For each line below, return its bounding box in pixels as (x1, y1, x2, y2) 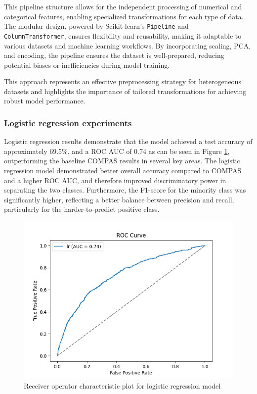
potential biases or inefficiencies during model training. (4, 59, 170, 70)
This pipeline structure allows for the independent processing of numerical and (4, 1, 242, 11)
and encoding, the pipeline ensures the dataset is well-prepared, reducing (4, 50, 224, 60)
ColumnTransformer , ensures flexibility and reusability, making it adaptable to (4, 30, 242, 41)
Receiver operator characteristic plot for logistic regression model (24, 380, 221, 391)
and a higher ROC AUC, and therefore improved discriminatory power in (4, 175, 226, 185)
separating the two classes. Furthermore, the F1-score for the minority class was (4, 185, 246, 195)
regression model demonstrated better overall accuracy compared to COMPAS (4, 165, 242, 176)
